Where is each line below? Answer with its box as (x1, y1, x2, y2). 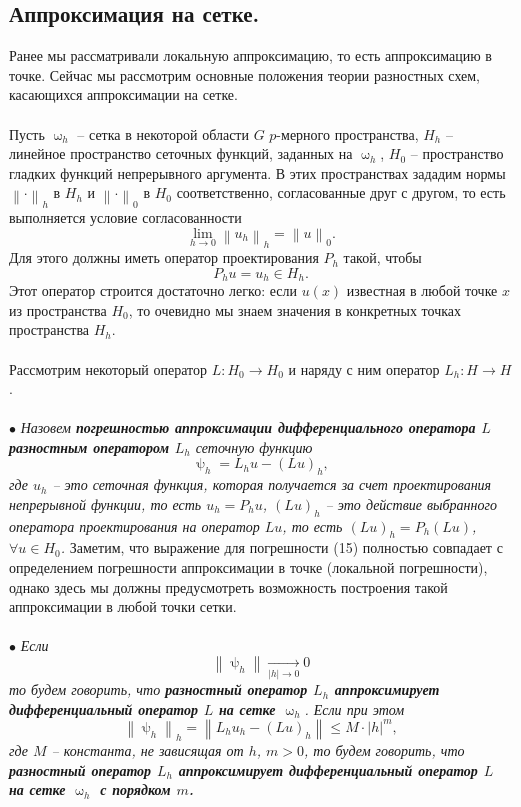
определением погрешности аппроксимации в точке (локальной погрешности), (9, 557, 488, 578)
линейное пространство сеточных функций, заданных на (9, 143, 353, 164)
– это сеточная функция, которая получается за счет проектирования (52, 474, 492, 495)
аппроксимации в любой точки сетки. (9, 596, 237, 617)
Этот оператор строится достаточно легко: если (9, 280, 297, 301)
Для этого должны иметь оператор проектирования (9, 247, 319, 268)
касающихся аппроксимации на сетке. (9, 84, 238, 105)
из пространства (9, 299, 107, 320)
